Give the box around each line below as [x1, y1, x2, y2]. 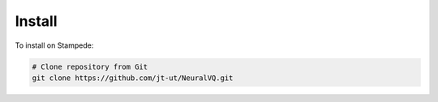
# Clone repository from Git [32, 62, 148, 71]
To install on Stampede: [15, 40, 94, 50]
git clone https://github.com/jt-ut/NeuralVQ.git [32, 73, 234, 83]
